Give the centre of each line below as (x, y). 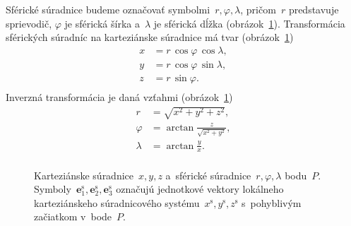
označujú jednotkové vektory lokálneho (200, 189)
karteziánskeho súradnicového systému (117, 202)
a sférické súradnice (208, 175)
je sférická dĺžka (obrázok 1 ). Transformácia (249, 23)
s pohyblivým (272, 202)
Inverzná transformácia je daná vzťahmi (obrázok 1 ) (119, 96)
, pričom (258, 9)
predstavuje (314, 9)
